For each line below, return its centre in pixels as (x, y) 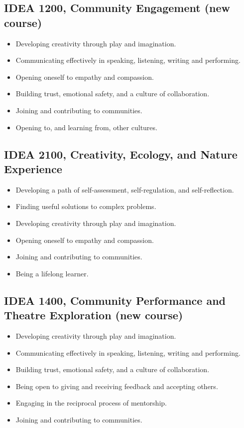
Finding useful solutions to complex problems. (86, 206)
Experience (33, 168)
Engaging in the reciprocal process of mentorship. (91, 403)
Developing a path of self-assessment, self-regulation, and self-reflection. (125, 189)
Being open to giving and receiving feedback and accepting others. (117, 386)
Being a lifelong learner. (52, 273)
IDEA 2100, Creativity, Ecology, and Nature (121, 154)
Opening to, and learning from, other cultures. (86, 127)
